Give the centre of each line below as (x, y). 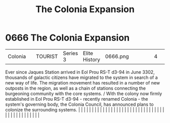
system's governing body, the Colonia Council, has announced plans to (79, 104)
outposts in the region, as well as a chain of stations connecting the (76, 88)
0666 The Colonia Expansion (68, 38)
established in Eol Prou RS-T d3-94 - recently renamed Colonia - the (77, 99)
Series (71, 53)
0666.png (117, 56)
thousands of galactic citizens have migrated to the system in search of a (81, 77)
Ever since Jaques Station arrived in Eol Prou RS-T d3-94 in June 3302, (80, 72)
